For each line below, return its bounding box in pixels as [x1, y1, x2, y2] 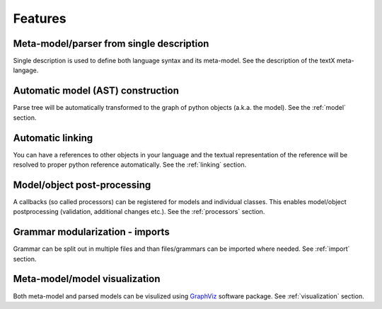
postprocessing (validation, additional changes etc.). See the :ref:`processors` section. [13, 208, 265, 216]
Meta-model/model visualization [13, 273, 161, 285]
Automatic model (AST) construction [13, 85, 180, 97]
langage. [13, 66, 39, 74]
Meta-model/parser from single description [13, 38, 209, 50]
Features [13, 11, 66, 26]
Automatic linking [13, 132, 93, 144]
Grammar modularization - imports [13, 226, 170, 238]
